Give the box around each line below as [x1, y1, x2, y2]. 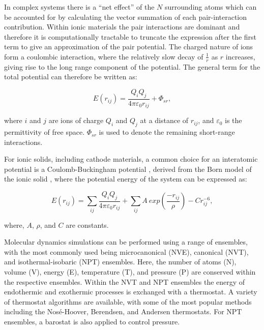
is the [225, 115, 242, 126]
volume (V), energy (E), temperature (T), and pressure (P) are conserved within [4, 266, 256, 277]
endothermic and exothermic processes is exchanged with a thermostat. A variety [4, 286, 257, 297]
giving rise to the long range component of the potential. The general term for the [4, 61, 260, 72]
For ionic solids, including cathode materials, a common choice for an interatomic [4, 154, 258, 164]
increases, [225, 51, 255, 62]
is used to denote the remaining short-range [99, 127, 235, 137]
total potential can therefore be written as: [4, 71, 137, 82]
